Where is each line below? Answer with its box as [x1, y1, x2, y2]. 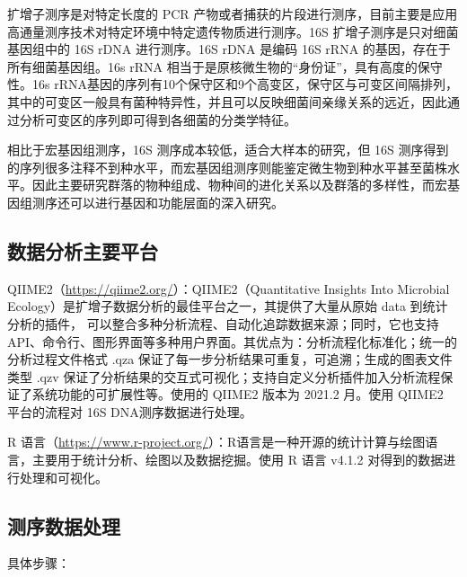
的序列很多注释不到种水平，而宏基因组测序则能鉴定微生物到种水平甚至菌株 [7, 157, 447, 176]
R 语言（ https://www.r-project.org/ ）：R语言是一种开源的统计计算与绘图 [7, 432, 426, 451]
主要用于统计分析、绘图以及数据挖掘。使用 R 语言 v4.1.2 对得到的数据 [31, 450, 444, 469]
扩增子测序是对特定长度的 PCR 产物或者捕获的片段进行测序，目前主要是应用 [7, 4, 458, 22]
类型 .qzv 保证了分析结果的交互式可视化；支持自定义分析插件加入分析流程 [7, 367, 441, 386]
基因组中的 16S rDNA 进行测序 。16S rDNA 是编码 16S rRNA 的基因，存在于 [7, 40, 451, 58]
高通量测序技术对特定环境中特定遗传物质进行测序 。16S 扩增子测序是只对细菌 [7, 22, 459, 40]
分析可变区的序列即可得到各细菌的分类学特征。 [19, 110, 296, 129]
